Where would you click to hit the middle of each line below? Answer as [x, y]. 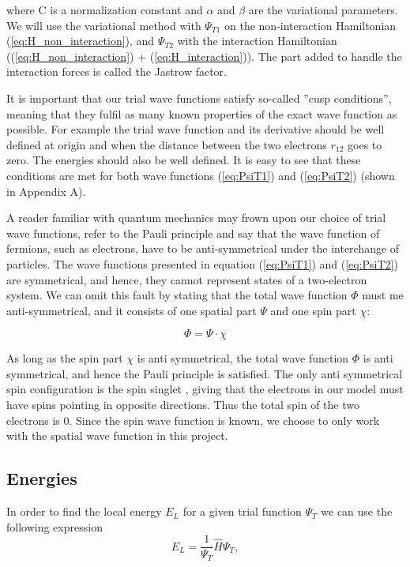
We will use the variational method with [104, 25]
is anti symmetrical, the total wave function [243, 358]
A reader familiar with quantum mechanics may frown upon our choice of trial [196, 218]
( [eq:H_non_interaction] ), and [81, 41]
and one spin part [313, 310]
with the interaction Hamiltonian [257, 41]
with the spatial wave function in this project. [117, 436]
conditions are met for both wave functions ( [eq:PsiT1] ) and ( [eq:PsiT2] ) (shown [201, 175]
